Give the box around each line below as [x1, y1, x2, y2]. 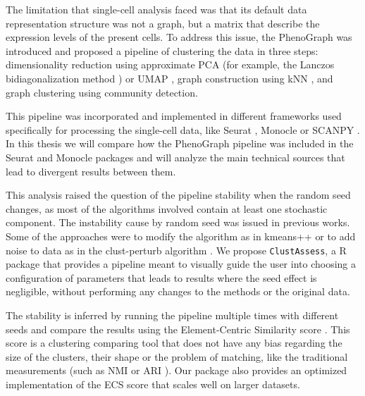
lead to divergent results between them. [6, 163, 176, 178]
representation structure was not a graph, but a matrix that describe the [6, 16, 320, 30]
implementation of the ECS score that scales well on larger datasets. [6, 376, 300, 391]
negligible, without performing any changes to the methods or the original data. [6, 284, 350, 299]
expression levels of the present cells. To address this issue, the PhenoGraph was [6, 30, 352, 44]
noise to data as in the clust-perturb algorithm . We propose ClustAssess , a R [6, 242, 347, 257]
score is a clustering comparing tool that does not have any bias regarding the [6, 335, 342, 350]
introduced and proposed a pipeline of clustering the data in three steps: [6, 43, 318, 58]
